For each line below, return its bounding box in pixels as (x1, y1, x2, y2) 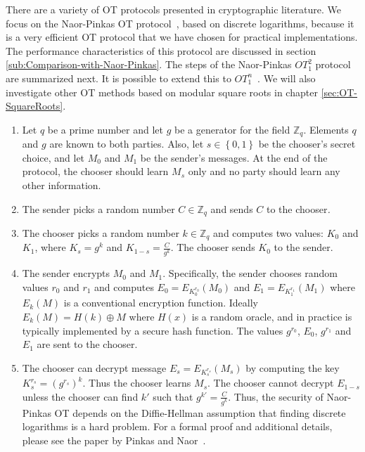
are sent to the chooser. (37, 337, 138, 351)
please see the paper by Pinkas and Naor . (22, 432, 206, 447)
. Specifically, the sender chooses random (162, 266, 338, 280)
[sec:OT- (321, 84, 357, 99)
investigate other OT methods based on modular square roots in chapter (6, 84, 318, 99)
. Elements (303, 122, 349, 136)
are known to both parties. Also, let (49, 136, 204, 151)
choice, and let (22, 150, 85, 164)
